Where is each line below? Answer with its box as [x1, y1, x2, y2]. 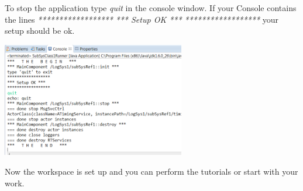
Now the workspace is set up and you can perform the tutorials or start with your [5, 165, 298, 177]
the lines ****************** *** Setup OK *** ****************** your [5, 13, 279, 25]
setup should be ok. [5, 24, 75, 37]
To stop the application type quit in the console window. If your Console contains [5, 2, 297, 13]
